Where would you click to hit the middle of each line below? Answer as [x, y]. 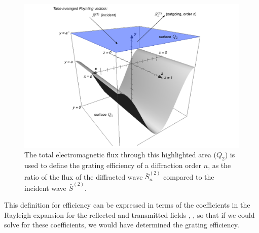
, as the [219, 165]
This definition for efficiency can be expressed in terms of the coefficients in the [127, 205]
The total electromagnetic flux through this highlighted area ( [120, 155]
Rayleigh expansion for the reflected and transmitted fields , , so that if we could [129, 214]
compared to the [189, 176]
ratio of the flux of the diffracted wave [84, 176]
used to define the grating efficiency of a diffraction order [113, 165]
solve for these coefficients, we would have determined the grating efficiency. [122, 225]
